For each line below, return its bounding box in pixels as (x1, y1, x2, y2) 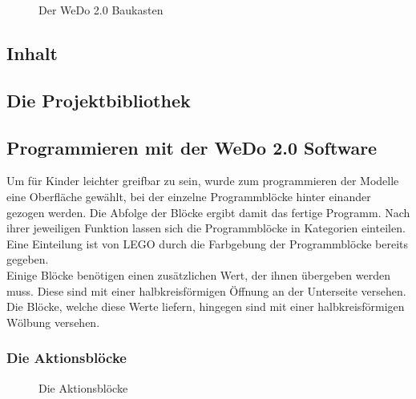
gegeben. (6, 251, 49, 268)
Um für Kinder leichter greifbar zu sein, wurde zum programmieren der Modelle (6, 172, 399, 189)
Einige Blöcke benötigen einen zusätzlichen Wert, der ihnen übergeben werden (6, 266, 390, 283)
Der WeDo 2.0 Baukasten (38, 2, 164, 18)
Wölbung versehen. (6, 313, 100, 330)
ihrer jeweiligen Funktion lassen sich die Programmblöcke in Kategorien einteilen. (6, 220, 406, 236)
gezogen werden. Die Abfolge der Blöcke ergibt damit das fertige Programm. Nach (6, 204, 410, 220)
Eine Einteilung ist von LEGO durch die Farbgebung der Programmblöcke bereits (6, 235, 409, 252)
